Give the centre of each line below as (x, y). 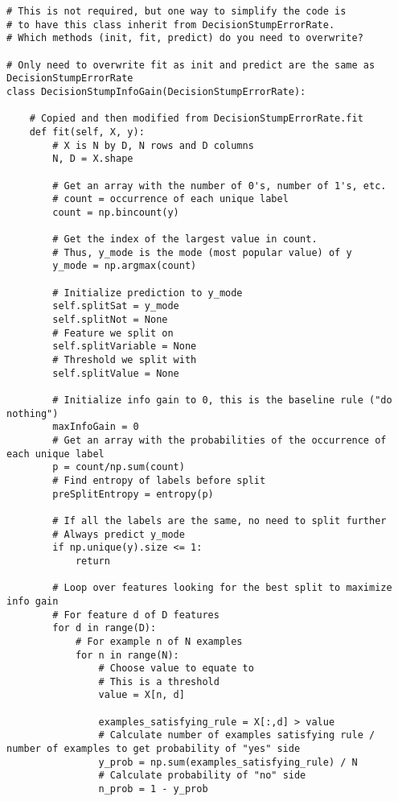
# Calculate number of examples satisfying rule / (237, 735)
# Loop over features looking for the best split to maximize (222, 588)
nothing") (33, 413)
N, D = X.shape (93, 159)
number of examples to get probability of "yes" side (154, 749)
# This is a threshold (159, 681)
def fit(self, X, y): (87, 132)
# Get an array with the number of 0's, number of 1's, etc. (220, 186)
